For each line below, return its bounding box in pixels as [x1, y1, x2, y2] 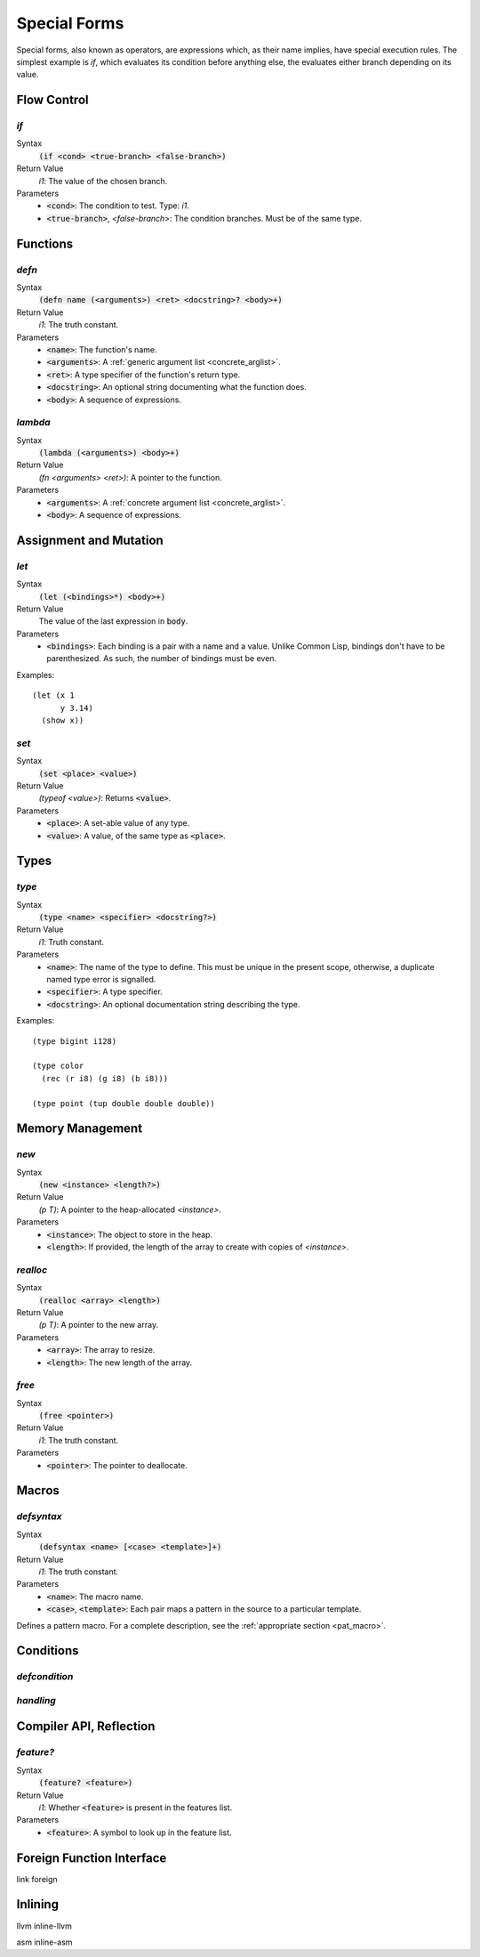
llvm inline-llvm [16, 1921, 73, 1931]
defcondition [16, 1670, 74, 1683]
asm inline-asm [16, 1937, 73, 1947]
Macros [16, 1483, 60, 1499]
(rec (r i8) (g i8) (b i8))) [41, 1073, 169, 1083]
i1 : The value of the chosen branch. [38, 175, 168, 186]
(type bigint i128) [32, 1036, 117, 1046]
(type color [32, 1061, 84, 1071]
